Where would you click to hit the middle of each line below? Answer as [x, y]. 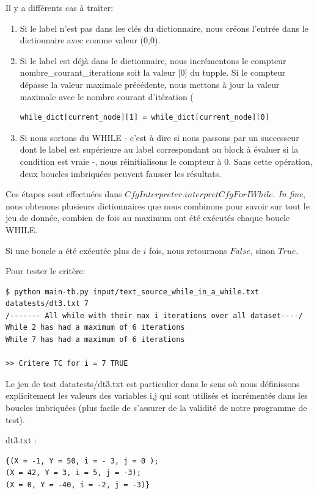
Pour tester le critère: [46, 271]
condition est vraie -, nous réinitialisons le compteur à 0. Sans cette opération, [166, 161]
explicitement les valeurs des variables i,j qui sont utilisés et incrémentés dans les [157, 395]
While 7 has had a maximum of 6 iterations [95, 340]
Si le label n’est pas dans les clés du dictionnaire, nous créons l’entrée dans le [164, 28]
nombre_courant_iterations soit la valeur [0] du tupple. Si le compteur [153, 72]
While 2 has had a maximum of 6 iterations [95, 328]
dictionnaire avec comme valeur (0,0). [90, 40]
